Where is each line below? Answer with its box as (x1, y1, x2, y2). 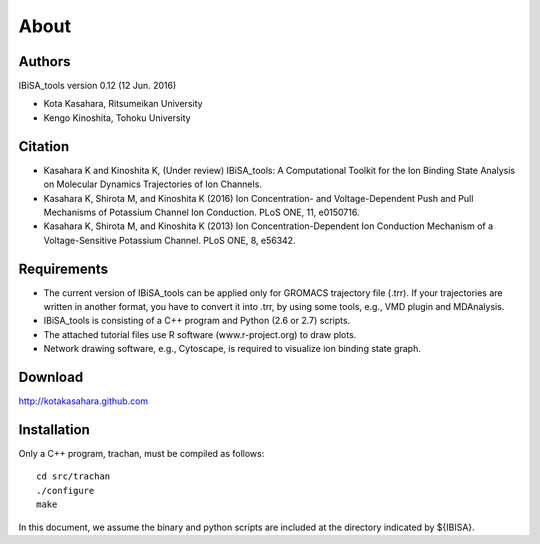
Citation (18, 138, 70, 155)
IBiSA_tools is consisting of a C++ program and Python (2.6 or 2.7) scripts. (43, 315, 351, 327)
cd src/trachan (36, 471, 111, 482)
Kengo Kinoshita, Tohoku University (43, 111, 191, 124)
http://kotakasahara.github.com (18, 395, 149, 407)
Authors (18, 53, 71, 70)
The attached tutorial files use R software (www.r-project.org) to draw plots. (43, 328, 357, 340)
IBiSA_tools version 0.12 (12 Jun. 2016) (18, 80, 177, 92)
